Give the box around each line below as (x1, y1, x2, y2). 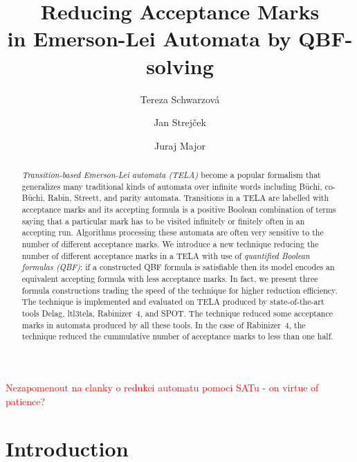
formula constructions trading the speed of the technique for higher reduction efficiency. (21, 284, 338, 296)
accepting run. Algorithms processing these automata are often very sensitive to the (21, 226, 324, 238)
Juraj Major (154, 138, 205, 152)
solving (146, 51, 214, 80)
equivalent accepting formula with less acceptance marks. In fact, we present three (21, 272, 318, 284)
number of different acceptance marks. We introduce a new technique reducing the (21, 238, 319, 250)
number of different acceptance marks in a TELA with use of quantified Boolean (21, 249, 310, 261)
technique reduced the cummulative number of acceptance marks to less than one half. (21, 330, 333, 342)
